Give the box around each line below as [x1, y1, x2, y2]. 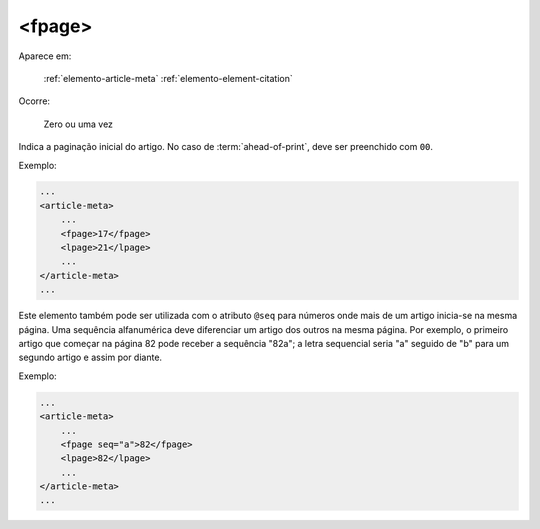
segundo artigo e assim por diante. [18, 351, 163, 364]
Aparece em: [18, 50, 72, 62]
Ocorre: [18, 95, 50, 107]
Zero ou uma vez [43, 118, 114, 130]
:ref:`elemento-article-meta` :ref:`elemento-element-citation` [43, 72, 294, 84]
